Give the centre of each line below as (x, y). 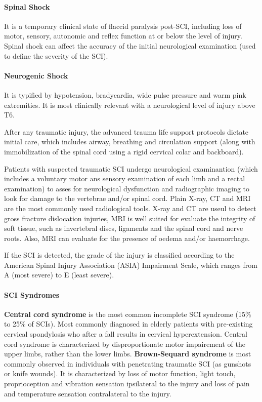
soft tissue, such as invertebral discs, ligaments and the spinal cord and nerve (124, 228)
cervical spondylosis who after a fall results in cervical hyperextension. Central (126, 334)
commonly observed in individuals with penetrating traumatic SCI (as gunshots (128, 363)
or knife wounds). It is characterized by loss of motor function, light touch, (120, 373)
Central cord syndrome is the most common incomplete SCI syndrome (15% (128, 314)
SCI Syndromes (32, 294)
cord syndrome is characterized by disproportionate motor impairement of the (125, 344)
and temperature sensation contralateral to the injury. (88, 393)
